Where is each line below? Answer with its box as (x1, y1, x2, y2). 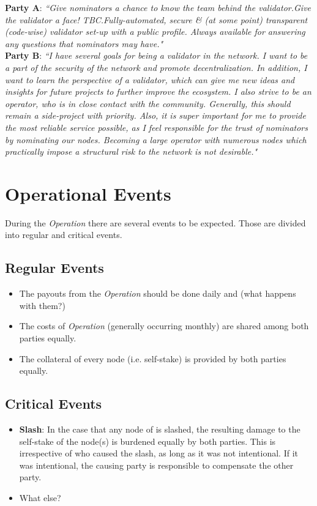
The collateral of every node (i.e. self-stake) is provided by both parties (19, 352, 286, 365)
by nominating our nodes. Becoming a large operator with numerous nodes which (5, 133, 307, 146)
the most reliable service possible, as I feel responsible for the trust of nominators (5, 121, 308, 133)
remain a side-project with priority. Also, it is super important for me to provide (5, 109, 306, 122)
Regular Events (5, 258, 104, 277)
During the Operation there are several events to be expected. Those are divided (5, 216, 306, 229)
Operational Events (5, 180, 171, 206)
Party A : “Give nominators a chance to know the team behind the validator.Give (5, 1, 311, 13)
